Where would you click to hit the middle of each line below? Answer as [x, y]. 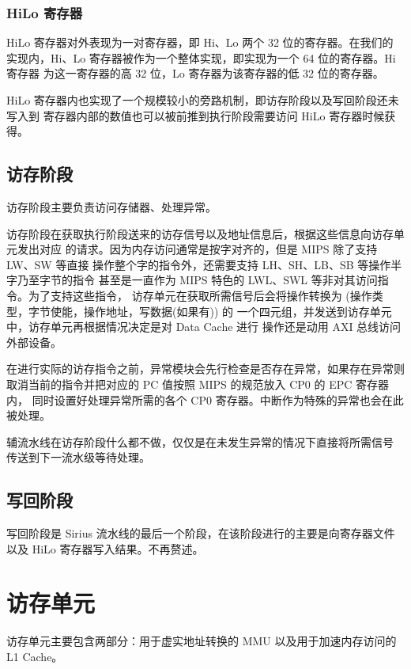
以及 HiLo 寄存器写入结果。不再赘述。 [105, 548]
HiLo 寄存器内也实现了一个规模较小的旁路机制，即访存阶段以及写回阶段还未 [203, 100]
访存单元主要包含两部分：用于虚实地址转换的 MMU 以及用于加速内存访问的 [202, 641]
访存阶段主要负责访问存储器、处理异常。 [111, 206]
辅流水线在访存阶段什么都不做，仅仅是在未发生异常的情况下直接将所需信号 [200, 441]
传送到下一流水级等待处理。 [78, 457]
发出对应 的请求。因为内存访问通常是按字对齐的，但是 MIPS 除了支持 [197, 249]
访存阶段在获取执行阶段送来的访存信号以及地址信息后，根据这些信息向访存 [200, 233]
